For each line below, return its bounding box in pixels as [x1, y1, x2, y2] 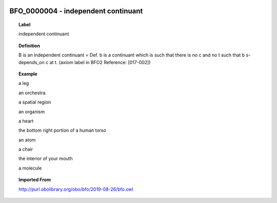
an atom [18, 136, 36, 143]
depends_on [18, 59, 45, 65]
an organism [18, 108, 45, 115]
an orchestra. [18, 90, 47, 96]
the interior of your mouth [18, 155, 73, 161]
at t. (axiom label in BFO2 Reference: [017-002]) [49, 59, 151, 65]
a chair [18, 146, 33, 152]
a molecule [18, 165, 42, 171]
